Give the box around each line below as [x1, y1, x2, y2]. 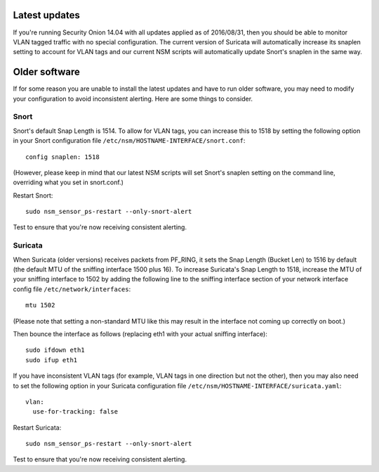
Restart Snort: [13, 191, 53, 200]
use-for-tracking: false [32, 408, 119, 416]
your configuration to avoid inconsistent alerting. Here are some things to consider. [13, 94, 253, 103]
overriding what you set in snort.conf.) [13, 178, 124, 186]
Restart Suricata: [13, 423, 62, 432]
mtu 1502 [25, 301, 55, 310]
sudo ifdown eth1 [25, 346, 85, 355]
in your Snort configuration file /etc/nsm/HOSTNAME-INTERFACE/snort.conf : [13, 136, 246, 145]
